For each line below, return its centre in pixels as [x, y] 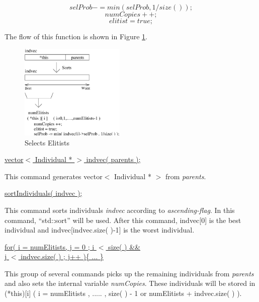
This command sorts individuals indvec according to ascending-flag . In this [120, 210]
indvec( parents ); [113, 159]
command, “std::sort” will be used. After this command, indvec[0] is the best [123, 220]
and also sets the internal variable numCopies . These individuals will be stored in [130, 283]
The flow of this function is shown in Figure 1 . [76, 36]
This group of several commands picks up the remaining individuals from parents [129, 273]
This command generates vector [54, 176]
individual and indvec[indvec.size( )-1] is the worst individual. [100, 230]
